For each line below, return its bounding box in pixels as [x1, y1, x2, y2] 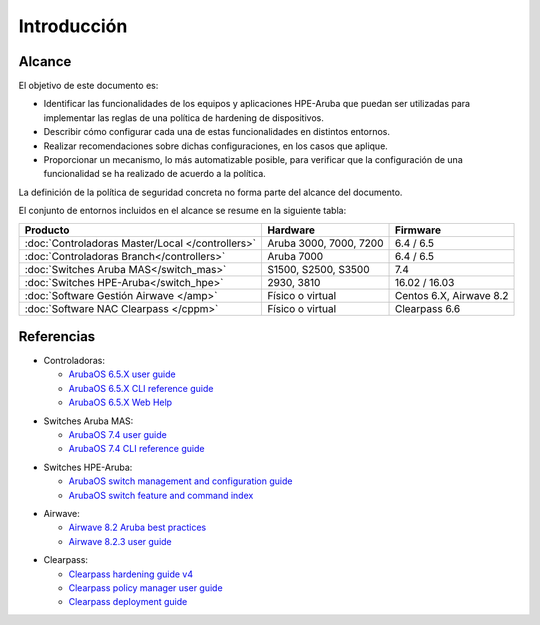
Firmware [395, 223, 442, 237]
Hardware [266, 223, 315, 237]
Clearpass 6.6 [395, 301, 461, 315]
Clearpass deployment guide [68, 596, 188, 608]
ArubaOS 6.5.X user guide [68, 368, 176, 380]
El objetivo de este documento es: [18, 80, 159, 92]
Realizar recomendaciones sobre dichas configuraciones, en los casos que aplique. [43, 140, 389, 152]
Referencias [18, 328, 96, 345]
